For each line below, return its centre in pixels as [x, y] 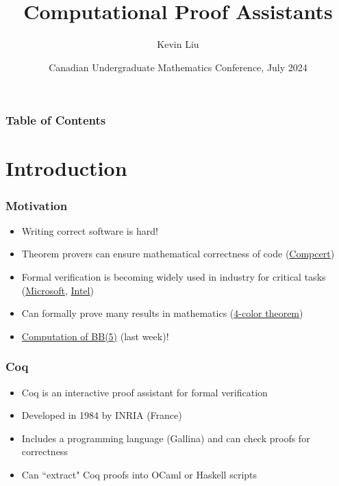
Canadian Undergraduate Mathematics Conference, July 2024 [178, 67]
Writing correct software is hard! [90, 230]
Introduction [66, 168]
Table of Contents [56, 120]
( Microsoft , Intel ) [58, 290]
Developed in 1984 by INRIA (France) [102, 415]
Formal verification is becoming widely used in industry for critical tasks [174, 277]
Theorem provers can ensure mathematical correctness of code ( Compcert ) [178, 254]
